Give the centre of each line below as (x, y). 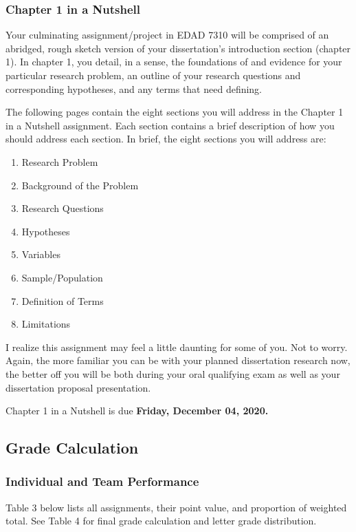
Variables (41, 254)
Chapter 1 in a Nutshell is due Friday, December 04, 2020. (137, 411)
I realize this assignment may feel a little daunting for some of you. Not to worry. (177, 347)
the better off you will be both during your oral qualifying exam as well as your (173, 373)
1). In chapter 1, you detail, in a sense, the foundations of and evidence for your (174, 62)
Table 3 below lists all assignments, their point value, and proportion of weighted (176, 507)
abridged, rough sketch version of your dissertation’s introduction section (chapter (178, 48)
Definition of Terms (63, 300)
